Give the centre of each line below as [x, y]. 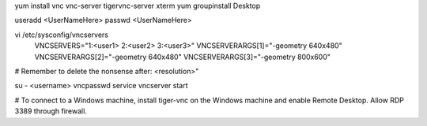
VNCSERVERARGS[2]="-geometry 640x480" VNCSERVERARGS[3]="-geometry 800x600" [183, 57]
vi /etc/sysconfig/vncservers [61, 35]
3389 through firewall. [51, 111]
